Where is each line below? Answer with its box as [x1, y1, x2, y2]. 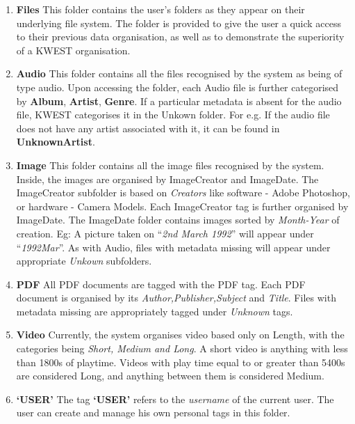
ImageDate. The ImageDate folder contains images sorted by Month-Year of [16, 212, 340, 227]
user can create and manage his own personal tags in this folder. [16, 405, 290, 420]
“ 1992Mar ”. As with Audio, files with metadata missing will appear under [16, 240, 331, 254]
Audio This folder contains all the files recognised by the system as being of [16, 66, 342, 81]
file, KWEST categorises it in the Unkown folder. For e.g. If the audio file [16, 107, 330, 122]
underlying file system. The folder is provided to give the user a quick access [16, 15, 342, 30]
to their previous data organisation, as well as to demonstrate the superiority [16, 29, 345, 44]
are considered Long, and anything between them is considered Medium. [16, 368, 324, 383]
